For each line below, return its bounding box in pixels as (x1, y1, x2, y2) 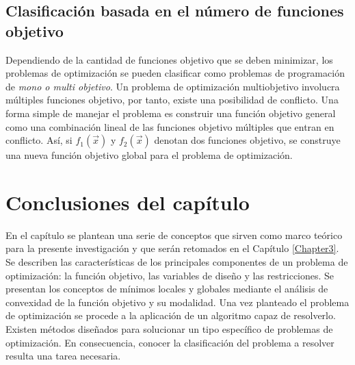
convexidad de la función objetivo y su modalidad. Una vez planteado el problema (5, 294, 350, 309)
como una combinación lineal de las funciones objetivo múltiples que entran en (5, 119, 334, 134)
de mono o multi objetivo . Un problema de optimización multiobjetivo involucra (5, 79, 340, 93)
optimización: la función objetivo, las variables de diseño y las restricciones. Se (5, 268, 334, 282)
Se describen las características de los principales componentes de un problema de (5, 255, 348, 269)
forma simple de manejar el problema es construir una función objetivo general (5, 105, 336, 120)
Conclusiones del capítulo (5, 188, 250, 216)
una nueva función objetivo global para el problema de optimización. (5, 148, 293, 162)
